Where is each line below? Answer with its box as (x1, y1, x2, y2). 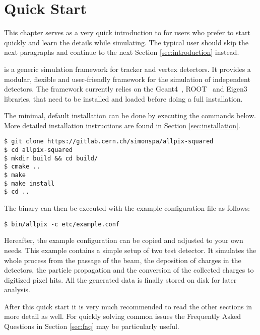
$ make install (4, 180, 55, 187)
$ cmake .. (4, 163, 40, 171)
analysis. (4, 284, 30, 295)
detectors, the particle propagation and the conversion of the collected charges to (4, 265, 254, 275)
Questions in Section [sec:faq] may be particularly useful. (4, 321, 179, 331)
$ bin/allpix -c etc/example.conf (4, 220, 120, 228)
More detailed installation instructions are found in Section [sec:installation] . (4, 120, 240, 130)
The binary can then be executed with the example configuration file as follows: (4, 203, 250, 213)
